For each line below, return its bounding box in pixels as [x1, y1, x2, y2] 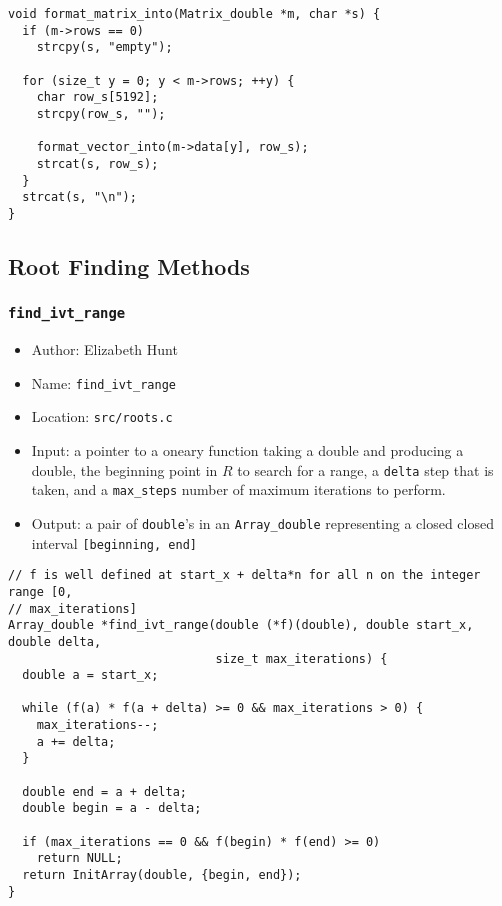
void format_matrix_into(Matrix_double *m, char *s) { [8, 7, 381, 21]
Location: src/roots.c [31, 406, 173, 427]
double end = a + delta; [22, 784, 187, 799]
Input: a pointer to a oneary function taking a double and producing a [31, 440, 464, 460]
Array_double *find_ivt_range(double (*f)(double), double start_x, [8, 618, 474, 633]
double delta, [8, 634, 102, 649]
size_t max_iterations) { [215, 651, 388, 666]
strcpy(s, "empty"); [36, 40, 173, 55]
